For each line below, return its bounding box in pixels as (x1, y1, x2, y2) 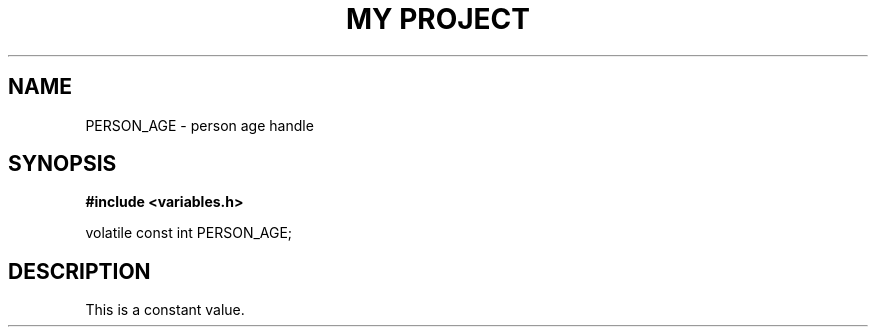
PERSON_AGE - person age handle (85, 116, 314, 134)
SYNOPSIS (8, 151, 117, 177)
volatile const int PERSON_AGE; (85, 224, 293, 242)
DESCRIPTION (8, 258, 151, 284)
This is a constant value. (85, 301, 245, 319)
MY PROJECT (345, 2, 531, 36)
